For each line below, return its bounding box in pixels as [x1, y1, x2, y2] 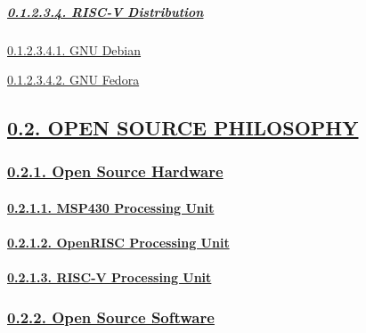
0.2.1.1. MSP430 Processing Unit [7, 198, 215, 216]
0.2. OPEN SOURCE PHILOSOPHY [7, 114, 359, 142]
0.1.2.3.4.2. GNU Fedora [7, 70, 140, 89]
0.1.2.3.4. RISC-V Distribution [7, 2, 204, 20]
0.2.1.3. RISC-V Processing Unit [7, 268, 212, 287]
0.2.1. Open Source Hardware [7, 160, 224, 183]
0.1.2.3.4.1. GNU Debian [7, 40, 142, 59]
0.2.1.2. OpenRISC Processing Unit [7, 233, 230, 252]
